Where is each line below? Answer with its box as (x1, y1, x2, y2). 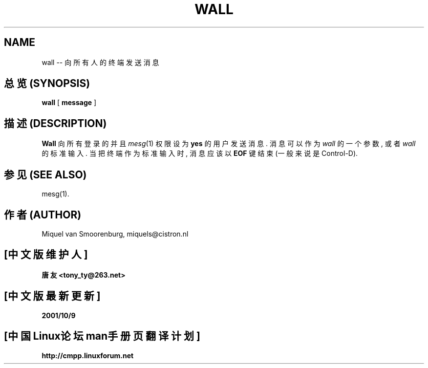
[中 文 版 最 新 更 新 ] (4, 290, 101, 303)
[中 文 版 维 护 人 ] (4, 248, 88, 261)
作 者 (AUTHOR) (4, 208, 82, 221)
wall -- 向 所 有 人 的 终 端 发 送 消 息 (42, 58, 159, 66)
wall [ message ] (42, 98, 97, 107)
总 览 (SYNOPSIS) (4, 77, 90, 90)
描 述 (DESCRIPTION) (4, 117, 107, 130)
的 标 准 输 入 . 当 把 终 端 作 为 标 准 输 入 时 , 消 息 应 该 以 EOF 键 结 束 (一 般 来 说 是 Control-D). (42, 149, 358, 158)
